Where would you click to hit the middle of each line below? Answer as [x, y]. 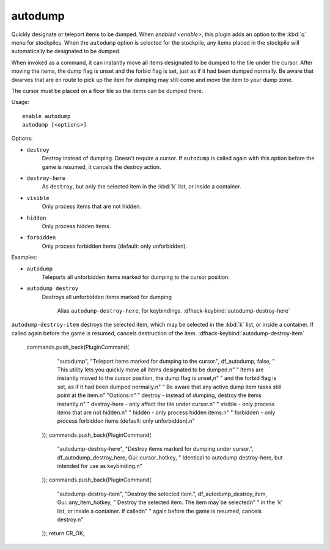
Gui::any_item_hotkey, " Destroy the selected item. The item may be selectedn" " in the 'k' [170, 502]
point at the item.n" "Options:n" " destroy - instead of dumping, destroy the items [159, 395]
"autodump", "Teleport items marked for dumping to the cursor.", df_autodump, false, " [166, 361]
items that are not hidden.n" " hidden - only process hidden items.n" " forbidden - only [166, 412]
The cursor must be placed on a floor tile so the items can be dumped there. [107, 91]
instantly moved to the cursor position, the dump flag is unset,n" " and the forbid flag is [167, 378]
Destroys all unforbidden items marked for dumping [107, 297]
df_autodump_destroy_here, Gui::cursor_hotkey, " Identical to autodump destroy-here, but [170, 457]
